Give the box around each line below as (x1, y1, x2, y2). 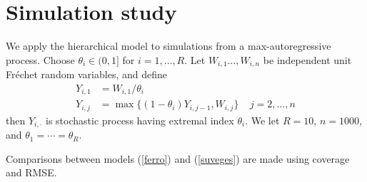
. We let (245, 112, 280, 127)
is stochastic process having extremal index (46, 112, 234, 127)
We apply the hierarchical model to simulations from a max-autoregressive (6, 38, 331, 53)
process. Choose (6, 52, 75, 67)
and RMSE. (6, 165, 57, 180)
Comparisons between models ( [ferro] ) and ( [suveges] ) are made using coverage (6, 151, 350, 166)
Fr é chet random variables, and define (6, 67, 167, 82)
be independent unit (263, 52, 352, 67)
